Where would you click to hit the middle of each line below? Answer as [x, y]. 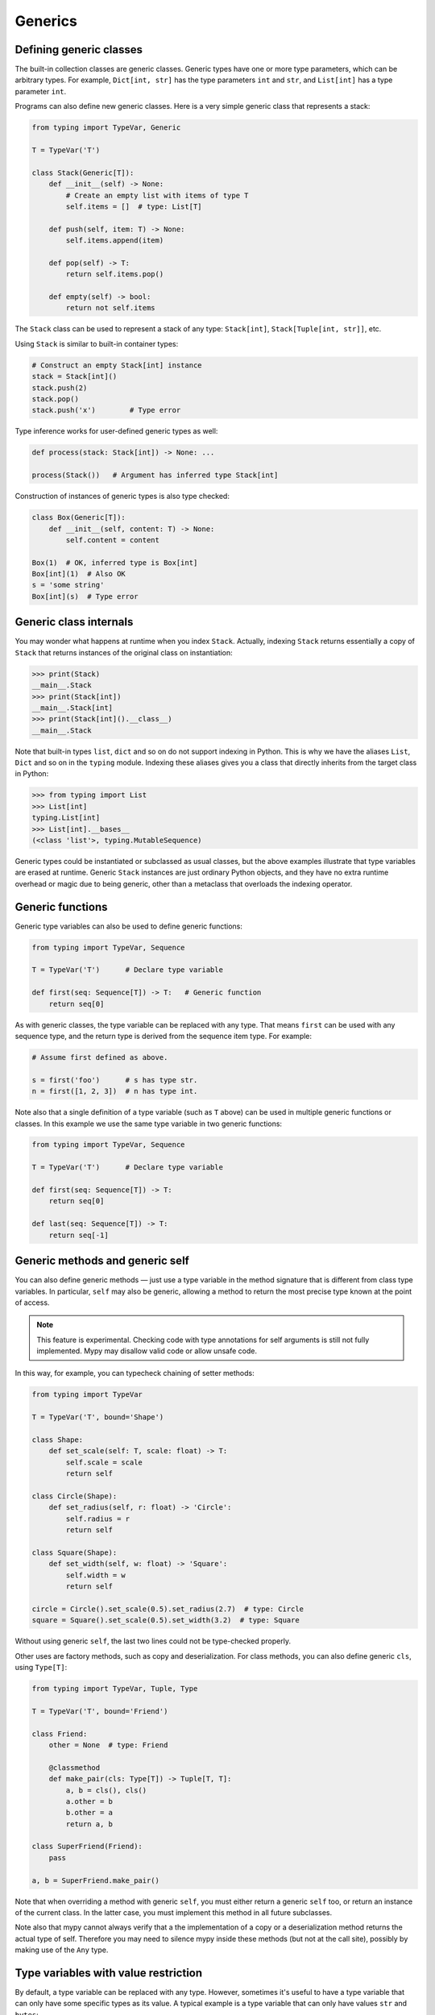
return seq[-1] [79, 1235]
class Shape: [58, 1440]
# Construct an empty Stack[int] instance [117, 365]
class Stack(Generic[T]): [83, 172]
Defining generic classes [79, 50]
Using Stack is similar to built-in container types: [97, 343]
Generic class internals [74, 622]
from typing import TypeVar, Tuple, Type [115, 1689]
